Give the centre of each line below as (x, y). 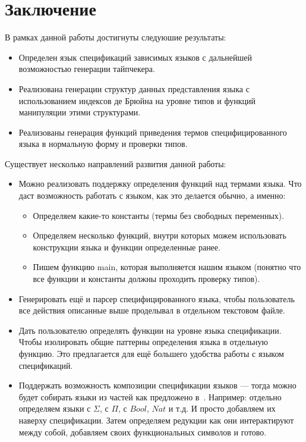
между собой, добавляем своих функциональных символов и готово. (143, 432)
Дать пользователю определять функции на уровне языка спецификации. (150, 330)
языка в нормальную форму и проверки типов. (103, 144)
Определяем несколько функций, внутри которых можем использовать (160, 235)
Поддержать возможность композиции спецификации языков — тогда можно (157, 385)
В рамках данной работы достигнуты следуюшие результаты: (116, 37)
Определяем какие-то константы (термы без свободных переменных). (159, 215)
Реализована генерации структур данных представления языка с (134, 88)
